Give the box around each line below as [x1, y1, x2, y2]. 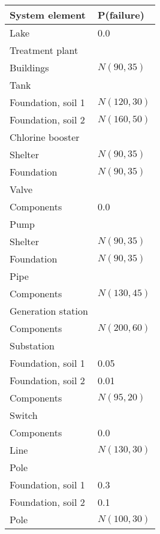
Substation [10, 339, 55, 352]
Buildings [10, 61, 49, 74]
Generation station [10, 304, 88, 318]
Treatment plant [10, 43, 79, 57]
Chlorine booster [10, 130, 80, 144]
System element [10, 8, 86, 22]
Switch [10, 408, 38, 422]
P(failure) [97, 8, 144, 22]
